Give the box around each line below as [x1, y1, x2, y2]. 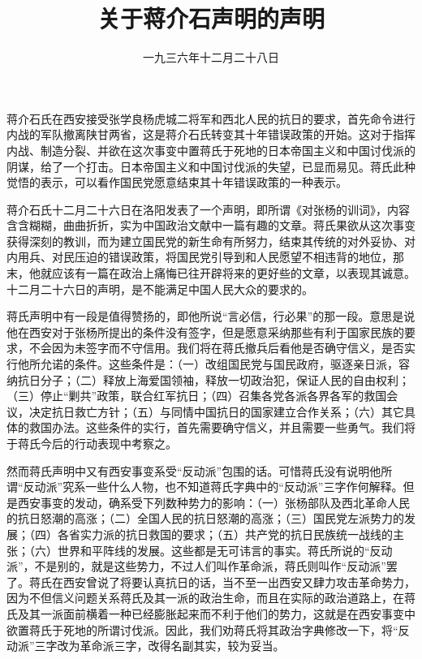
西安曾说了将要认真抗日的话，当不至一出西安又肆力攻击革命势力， [62, 573, 416, 590]
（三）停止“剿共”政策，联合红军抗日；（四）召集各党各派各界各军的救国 [6, 387, 387, 404]
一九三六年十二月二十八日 [143, 49, 279, 66]
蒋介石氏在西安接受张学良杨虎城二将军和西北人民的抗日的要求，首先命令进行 [6, 110, 416, 127]
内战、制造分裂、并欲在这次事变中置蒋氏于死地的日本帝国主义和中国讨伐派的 [6, 141, 416, 158]
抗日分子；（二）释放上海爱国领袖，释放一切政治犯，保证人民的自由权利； [17, 371, 410, 388]
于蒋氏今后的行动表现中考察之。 [6, 435, 177, 451]
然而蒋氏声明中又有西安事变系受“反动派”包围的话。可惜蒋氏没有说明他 [6, 462, 381, 479]
